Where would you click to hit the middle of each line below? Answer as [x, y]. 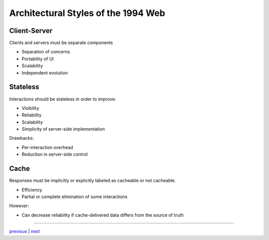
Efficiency [32, 190]
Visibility [30, 108]
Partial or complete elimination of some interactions [74, 197]
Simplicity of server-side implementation [63, 129]
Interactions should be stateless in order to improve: [63, 99]
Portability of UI [38, 59]
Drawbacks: [22, 138]
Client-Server [31, 31]
